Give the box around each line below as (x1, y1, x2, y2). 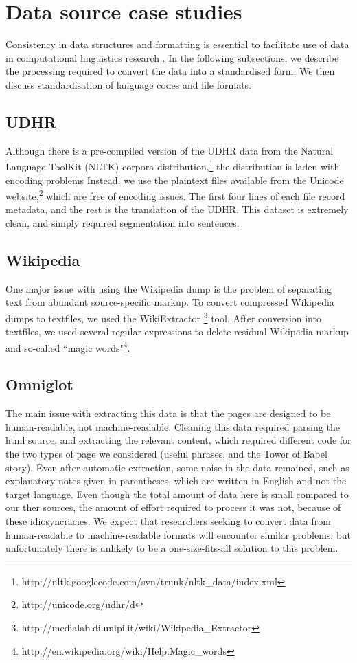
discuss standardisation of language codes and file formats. (5, 77, 252, 91)
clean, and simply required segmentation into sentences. (5, 215, 240, 229)
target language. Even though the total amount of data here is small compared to (5, 486, 349, 501)
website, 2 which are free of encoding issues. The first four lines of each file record (5, 187, 345, 203)
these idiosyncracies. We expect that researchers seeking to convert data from (5, 514, 331, 528)
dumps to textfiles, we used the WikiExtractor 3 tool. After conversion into (5, 308, 321, 325)
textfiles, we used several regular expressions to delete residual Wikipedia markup (5, 324, 349, 339)
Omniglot (5, 374, 73, 395)
